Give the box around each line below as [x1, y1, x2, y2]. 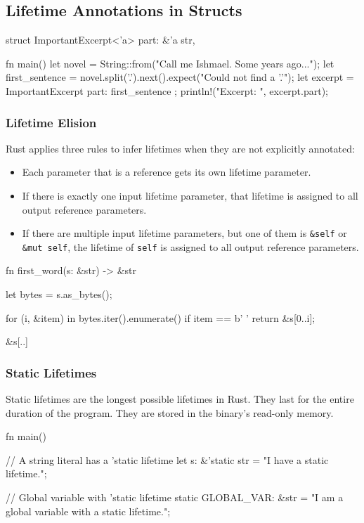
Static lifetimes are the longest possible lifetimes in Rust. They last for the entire [6, 392, 354, 406]
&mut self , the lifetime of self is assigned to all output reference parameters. [22, 239, 359, 254]
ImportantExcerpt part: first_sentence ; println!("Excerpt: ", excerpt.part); [6, 83, 329, 98]
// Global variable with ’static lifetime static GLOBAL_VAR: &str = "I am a [6, 490, 344, 505]
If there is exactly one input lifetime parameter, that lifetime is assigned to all [22, 188, 358, 202]
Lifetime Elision [6, 113, 97, 131]
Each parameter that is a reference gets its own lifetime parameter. [22, 164, 311, 179]
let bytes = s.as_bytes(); [6, 287, 112, 302]
